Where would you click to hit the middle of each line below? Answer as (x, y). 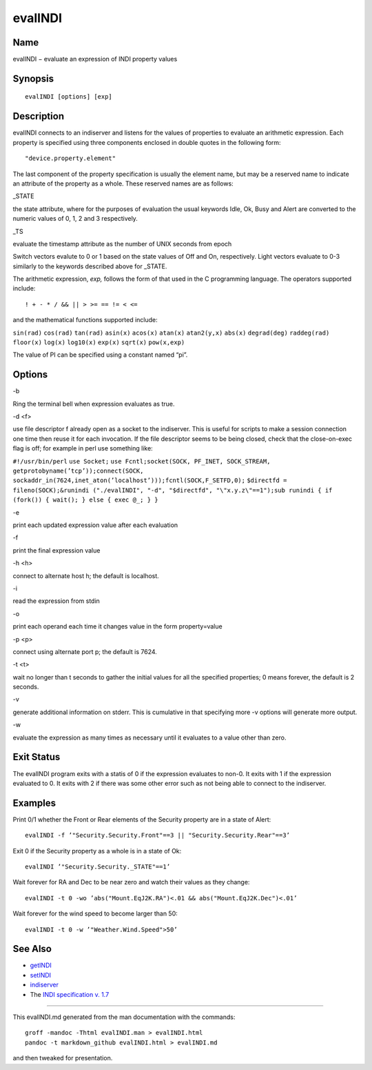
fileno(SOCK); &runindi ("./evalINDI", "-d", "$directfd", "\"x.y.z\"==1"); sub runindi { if (173, 490)
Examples (34, 803)
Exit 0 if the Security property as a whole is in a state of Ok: (97, 851)
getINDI (41, 965)
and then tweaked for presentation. (63, 1058)
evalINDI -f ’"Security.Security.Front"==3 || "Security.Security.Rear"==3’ (158, 835)
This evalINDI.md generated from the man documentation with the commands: (124, 1017)
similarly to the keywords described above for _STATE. (90, 266)
